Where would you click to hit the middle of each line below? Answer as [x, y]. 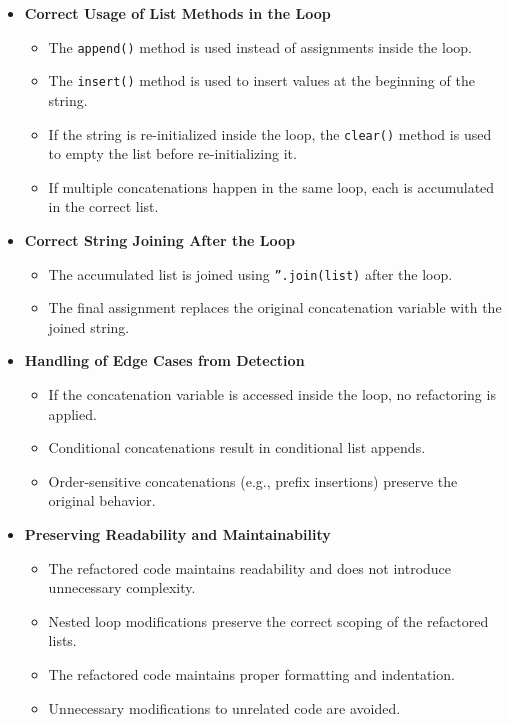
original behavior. [102, 500]
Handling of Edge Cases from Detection [164, 360]
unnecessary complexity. [122, 587]
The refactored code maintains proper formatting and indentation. [251, 673]
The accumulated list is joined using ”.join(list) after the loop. [250, 273]
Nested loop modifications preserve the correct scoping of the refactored [268, 620]
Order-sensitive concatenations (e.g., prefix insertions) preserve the [253, 480]
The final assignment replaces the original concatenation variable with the [275, 307]
